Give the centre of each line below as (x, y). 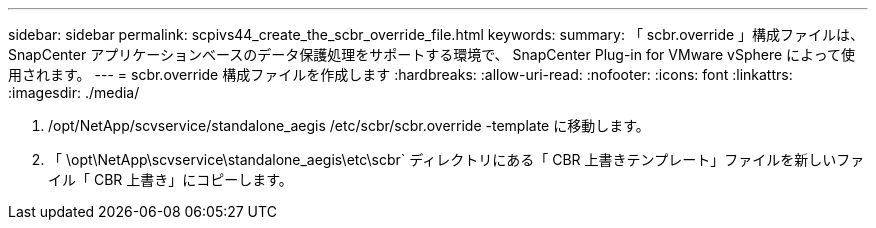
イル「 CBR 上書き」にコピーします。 (170, 179)
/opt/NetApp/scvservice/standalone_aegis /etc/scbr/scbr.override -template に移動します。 (349, 125)
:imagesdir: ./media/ (74, 92)
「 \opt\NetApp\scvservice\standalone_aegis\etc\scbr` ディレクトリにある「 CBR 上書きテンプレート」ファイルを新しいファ (456, 159)
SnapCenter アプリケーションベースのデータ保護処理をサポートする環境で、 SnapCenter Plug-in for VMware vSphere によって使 (431, 54)
